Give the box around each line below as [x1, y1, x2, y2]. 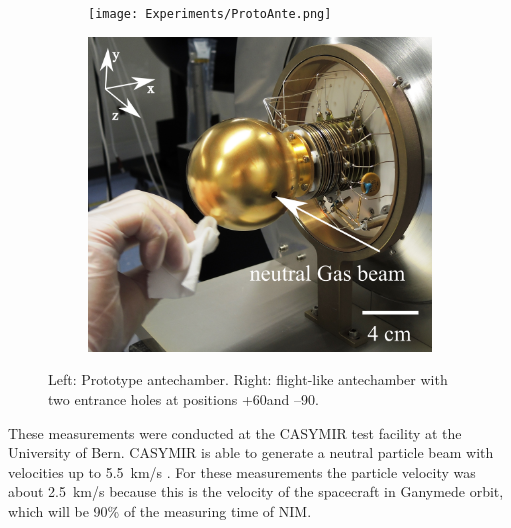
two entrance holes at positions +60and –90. [48, 388, 319, 409]
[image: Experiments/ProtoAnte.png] [88, 7, 332, 21]
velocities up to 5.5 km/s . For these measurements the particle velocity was [8, 461, 476, 482]
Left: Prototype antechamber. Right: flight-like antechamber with [48, 369, 448, 390]
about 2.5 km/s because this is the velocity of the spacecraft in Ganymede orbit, [8, 481, 504, 502]
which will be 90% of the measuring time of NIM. [8, 500, 312, 521]
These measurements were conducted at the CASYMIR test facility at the [8, 422, 462, 443]
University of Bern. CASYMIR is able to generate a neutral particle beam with [8, 442, 494, 463]
